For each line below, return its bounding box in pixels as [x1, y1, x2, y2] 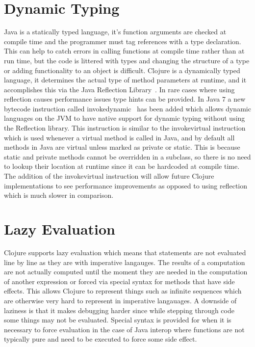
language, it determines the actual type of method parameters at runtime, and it [4, 75, 247, 85]
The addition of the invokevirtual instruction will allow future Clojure [4, 171, 214, 181]
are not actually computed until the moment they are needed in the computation [4, 267, 248, 277]
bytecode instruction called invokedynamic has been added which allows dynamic [4, 103, 251, 113]
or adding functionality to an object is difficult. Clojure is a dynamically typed [4, 65, 240, 75]
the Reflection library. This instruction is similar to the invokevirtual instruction [4, 123, 246, 133]
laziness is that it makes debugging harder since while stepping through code [4, 305, 234, 315]
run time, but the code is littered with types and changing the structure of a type [4, 55, 250, 65]
